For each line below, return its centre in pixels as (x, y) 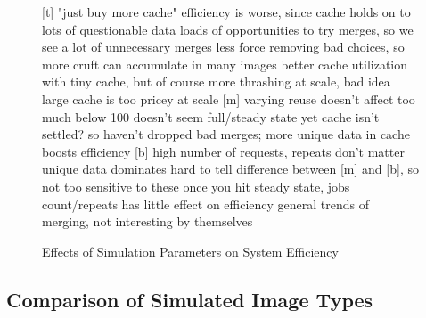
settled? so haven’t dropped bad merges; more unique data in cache (226, 134)
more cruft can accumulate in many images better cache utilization (225, 64)
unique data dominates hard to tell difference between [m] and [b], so (230, 169)
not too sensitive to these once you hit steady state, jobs (196, 186)
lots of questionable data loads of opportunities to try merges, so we (228, 29)
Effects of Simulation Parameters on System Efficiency (190, 251)
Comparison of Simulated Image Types (190, 299)
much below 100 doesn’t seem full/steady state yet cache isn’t (211, 116)
